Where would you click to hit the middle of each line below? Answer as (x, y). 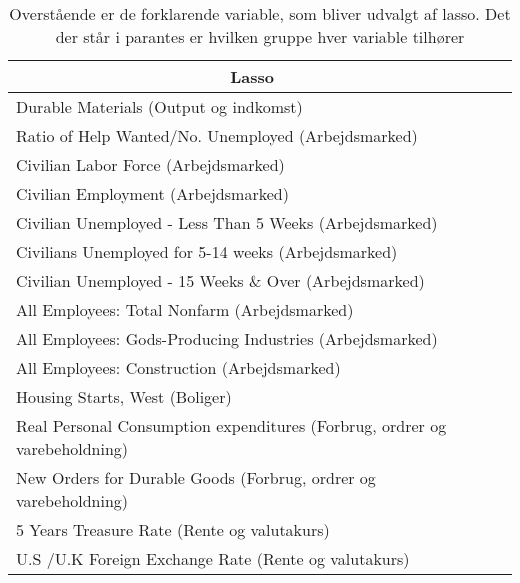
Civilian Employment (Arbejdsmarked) (152, 193)
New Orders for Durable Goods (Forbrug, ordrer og (196, 477)
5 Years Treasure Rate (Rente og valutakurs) (173, 529)
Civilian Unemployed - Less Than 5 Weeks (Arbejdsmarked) (227, 222)
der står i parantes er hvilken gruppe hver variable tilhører (260, 36)
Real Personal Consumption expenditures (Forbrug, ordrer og (231, 425)
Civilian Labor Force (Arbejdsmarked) (150, 164)
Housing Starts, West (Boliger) (124, 396)
